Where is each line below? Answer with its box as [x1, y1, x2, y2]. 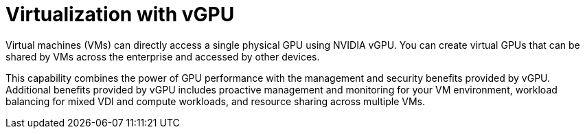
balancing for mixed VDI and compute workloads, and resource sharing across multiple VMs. [5, 95, 426, 107]
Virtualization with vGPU [5, 3, 235, 26]
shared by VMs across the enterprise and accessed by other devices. [5, 50, 320, 63]
